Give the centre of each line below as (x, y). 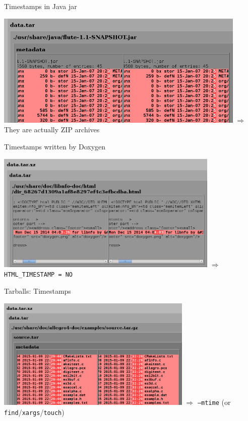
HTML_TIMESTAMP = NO (39, 275)
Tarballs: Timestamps (38, 290)
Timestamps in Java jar (41, 6)
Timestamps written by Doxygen (55, 147)
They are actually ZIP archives (52, 130)
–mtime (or (214, 402)
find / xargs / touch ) (34, 412)
